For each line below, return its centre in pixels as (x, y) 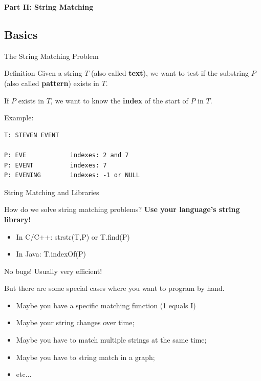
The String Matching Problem (51, 56)
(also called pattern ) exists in (52, 83)
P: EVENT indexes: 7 (56, 165)
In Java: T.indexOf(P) (51, 254)
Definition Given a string (43, 73)
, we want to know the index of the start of (119, 100)
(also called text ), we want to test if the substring (170, 73)
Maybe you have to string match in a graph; (85, 357)
